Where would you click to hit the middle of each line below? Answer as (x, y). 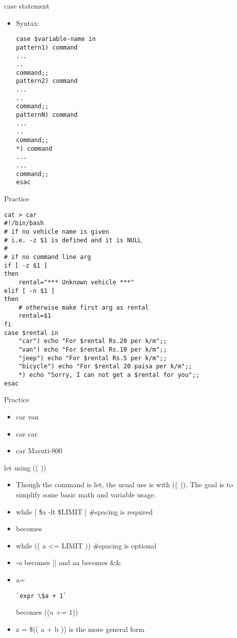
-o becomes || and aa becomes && (68, 562)
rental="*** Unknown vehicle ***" (76, 282)
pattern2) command (47, 81)
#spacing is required (121, 511)
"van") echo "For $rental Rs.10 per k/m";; (93, 350)
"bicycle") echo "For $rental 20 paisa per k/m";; (105, 367)
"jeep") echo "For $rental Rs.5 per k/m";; (93, 358)
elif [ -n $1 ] (30, 291)
